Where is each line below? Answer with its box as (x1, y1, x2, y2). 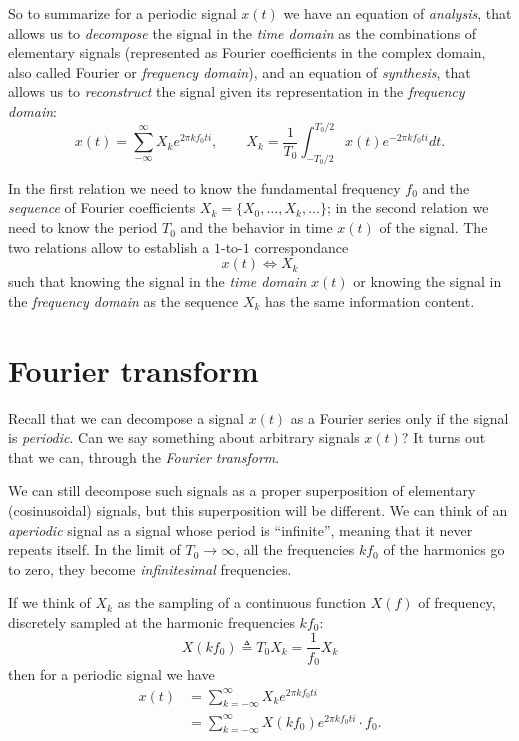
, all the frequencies (235, 539, 355, 560)
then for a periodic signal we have (8, 664, 215, 684)
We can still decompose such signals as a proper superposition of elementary (8, 480, 476, 501)
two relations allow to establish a (8, 236, 210, 257)
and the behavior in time (180, 217, 333, 238)
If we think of (8, 592, 91, 613)
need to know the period (8, 217, 158, 238)
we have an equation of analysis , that (283, 3, 512, 23)
